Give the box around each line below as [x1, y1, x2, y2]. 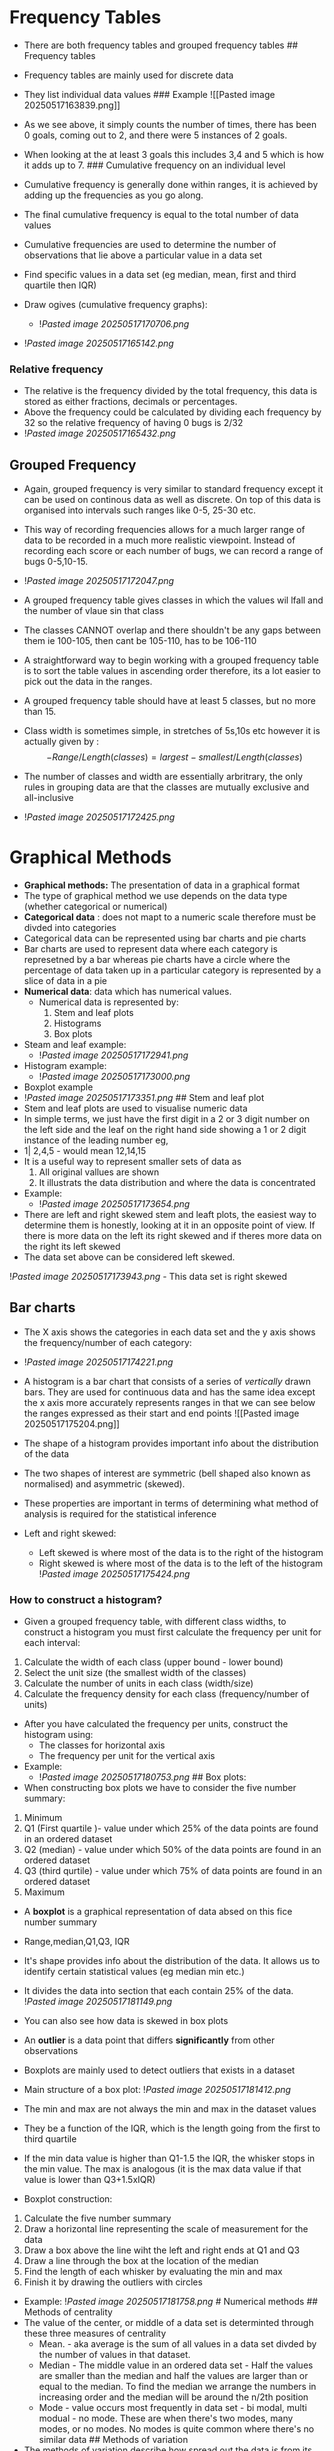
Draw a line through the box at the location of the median [23, 2255, 259, 2267]
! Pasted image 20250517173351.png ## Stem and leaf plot [23, 1091, 265, 1103]
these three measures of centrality [23, 2327, 167, 2340]
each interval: [23, 1637, 81, 1649]
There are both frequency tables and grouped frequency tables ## [23, 39, 299, 51]
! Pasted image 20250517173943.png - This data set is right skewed [9, 1270, 288, 1282]
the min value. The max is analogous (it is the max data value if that [23, 2163, 302, 2175]
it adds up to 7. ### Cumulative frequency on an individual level [23, 159, 286, 171]
